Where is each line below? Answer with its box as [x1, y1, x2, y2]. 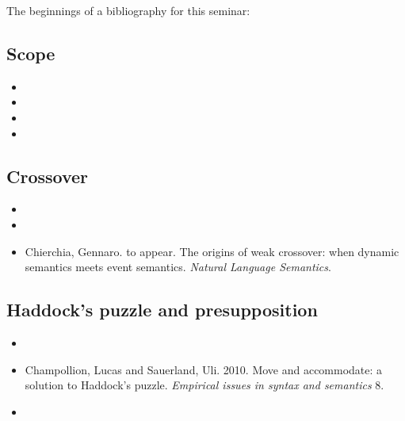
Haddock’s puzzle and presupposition [6, 297, 318, 322]
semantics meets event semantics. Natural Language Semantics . [25, 258, 331, 275]
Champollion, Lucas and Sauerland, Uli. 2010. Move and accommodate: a [25, 361, 383, 377]
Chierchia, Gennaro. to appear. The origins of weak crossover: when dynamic [25, 243, 399, 259]
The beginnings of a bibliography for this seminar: [6, 2, 250, 18]
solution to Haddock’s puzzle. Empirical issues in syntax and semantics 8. [25, 377, 384, 393]
